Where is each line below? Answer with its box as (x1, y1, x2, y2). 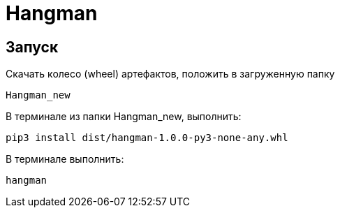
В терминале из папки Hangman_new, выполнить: (6, 110, 242, 123)
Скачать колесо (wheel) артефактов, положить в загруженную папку (6, 68, 335, 80)
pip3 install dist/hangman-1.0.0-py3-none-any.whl (6, 132, 288, 144)
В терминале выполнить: (6, 153, 124, 166)
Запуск (6, 38, 59, 56)
